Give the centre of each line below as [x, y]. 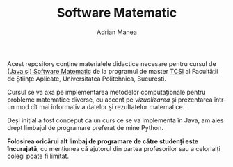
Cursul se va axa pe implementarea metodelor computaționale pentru [107, 92]
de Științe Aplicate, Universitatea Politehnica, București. [87, 79]
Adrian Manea [117, 32]
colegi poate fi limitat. [38, 156]
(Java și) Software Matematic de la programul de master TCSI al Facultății [113, 71]
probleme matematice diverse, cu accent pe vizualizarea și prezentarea [110, 100]
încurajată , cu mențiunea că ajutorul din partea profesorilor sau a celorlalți [114, 148]
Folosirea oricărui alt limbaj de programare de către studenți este [103, 141]
